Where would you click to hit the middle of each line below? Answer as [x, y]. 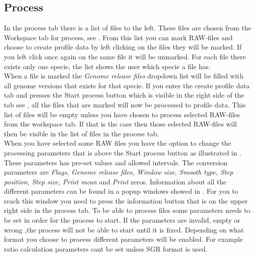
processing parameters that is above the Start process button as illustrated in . [123, 152]
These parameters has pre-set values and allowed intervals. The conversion [116, 162]
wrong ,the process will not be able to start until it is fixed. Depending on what [124, 229]
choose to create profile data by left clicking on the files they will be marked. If [123, 47]
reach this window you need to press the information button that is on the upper [126, 200]
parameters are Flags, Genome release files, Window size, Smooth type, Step [119, 172]
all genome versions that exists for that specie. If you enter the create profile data [127, 85]
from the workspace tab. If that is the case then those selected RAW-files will [120, 124]
